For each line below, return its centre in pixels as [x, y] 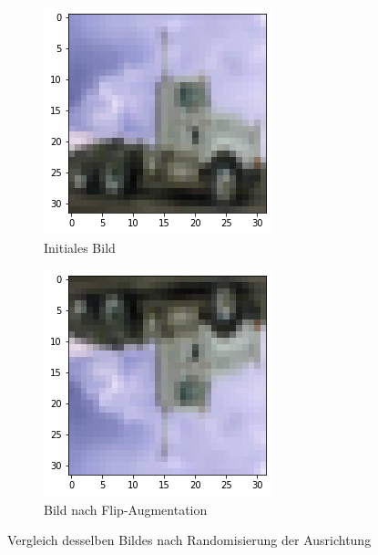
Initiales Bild [80, 247]
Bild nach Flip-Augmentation [126, 509]
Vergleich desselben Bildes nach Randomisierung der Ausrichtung [189, 540]
